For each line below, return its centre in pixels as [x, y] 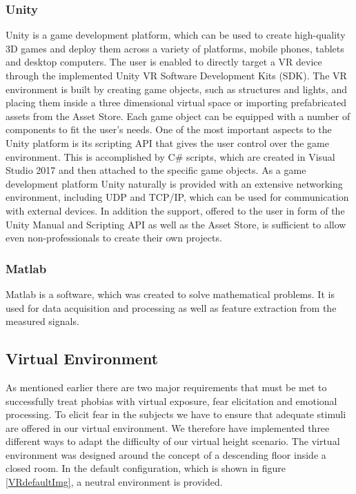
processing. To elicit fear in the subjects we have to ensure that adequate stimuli [176, 414]
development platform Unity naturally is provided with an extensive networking [174, 183]
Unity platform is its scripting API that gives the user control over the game [167, 142]
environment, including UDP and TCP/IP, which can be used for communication [177, 197]
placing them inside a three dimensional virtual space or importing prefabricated [176, 102]
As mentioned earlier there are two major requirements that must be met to [166, 387]
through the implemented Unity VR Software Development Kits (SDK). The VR [176, 75]
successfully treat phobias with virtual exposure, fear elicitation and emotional [171, 401]
